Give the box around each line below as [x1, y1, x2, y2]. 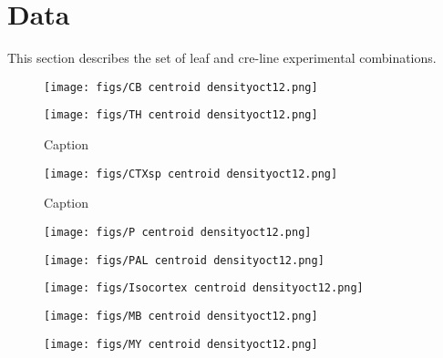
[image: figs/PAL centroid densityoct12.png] [44, 253, 325, 267]
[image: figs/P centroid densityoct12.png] [44, 225, 312, 239]
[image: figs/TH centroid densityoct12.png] [44, 108, 318, 122]
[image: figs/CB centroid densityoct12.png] [44, 80, 318, 94]
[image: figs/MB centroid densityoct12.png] [44, 309, 318, 322]
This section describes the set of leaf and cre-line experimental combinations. [7, 48, 437, 67]
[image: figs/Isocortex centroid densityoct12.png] [44, 281, 364, 295]
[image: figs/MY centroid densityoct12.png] [44, 337, 318, 351]
